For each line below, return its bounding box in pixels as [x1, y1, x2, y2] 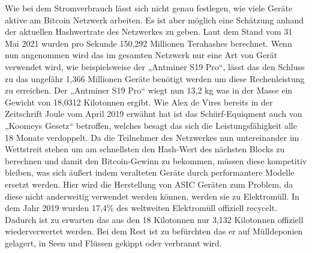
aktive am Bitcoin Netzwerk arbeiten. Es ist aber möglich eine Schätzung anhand [5, 13, 304, 26]
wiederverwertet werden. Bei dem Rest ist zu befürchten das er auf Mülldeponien [5, 225, 303, 237]
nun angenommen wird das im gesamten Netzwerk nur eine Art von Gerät [5, 49, 278, 61]
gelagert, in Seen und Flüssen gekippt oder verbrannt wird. [5, 236, 222, 249]
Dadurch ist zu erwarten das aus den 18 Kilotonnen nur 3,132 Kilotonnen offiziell [5, 213, 304, 225]
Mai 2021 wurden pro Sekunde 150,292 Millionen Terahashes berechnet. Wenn [5, 37, 292, 49]
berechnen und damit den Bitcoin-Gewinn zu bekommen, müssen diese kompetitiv [5, 154, 307, 167]
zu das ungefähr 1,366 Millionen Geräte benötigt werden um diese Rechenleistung [5, 72, 305, 85]
